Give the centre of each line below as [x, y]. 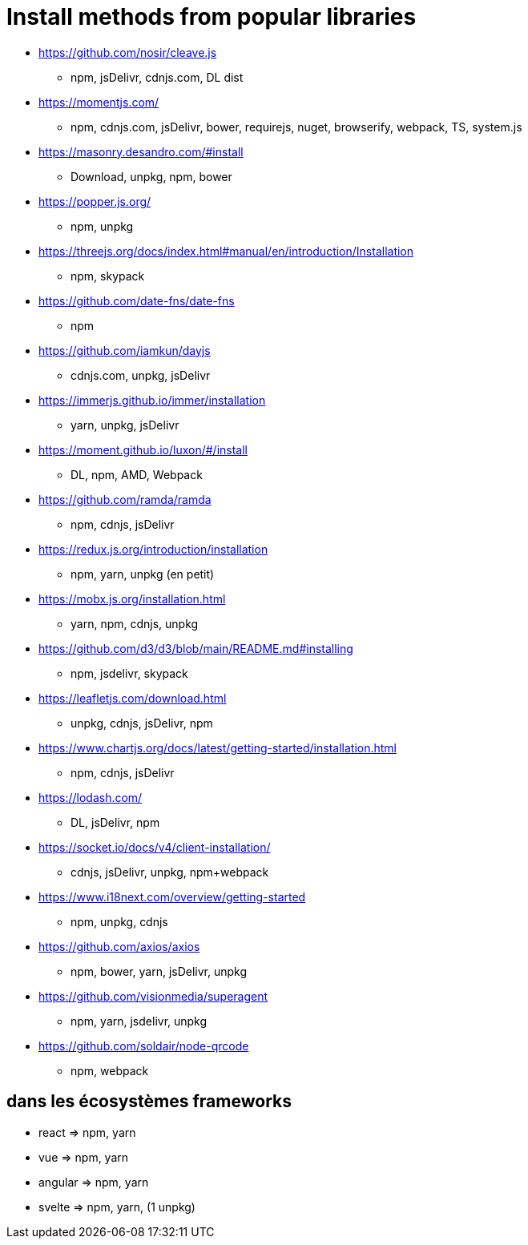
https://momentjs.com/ [99, 102]
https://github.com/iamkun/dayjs [125, 350]
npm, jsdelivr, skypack [129, 673]
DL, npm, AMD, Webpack [137, 474]
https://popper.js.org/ [95, 201]
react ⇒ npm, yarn [87, 1132]
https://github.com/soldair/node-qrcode [144, 1046]
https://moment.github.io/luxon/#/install [143, 449]
